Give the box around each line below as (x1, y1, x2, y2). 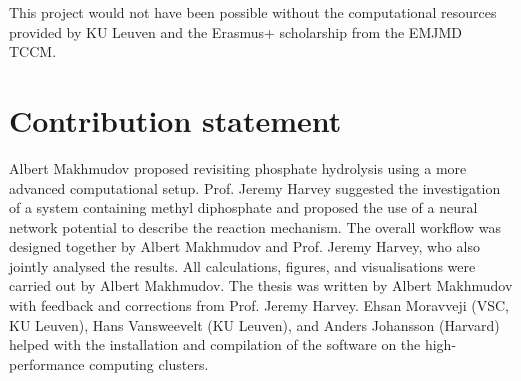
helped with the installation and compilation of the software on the (9, 334, 421, 355)
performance (9, 353, 85, 374)
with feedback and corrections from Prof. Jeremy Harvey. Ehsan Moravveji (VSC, (9, 295, 509, 316)
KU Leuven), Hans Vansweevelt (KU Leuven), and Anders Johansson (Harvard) (9, 314, 500, 335)
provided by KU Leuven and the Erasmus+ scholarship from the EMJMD (9, 21, 462, 42)
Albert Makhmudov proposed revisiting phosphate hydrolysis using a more (9, 157, 467, 178)
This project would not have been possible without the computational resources (9, 2, 497, 22)
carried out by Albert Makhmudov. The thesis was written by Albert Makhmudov (9, 275, 513, 296)
